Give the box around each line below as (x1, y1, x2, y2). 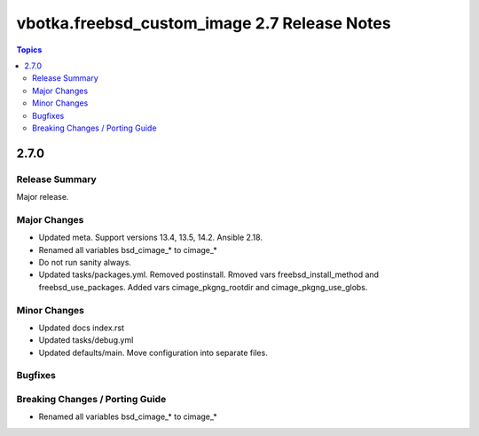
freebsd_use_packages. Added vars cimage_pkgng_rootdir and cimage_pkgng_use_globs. (38, 281, 368, 292)
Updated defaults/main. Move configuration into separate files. (38, 347, 268, 358)
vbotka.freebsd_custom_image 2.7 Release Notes (16, 13, 391, 33)
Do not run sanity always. (38, 257, 132, 267)
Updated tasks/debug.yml (38, 335, 134, 345)
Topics (16, 44, 43, 55)
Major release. (16, 192, 69, 202)
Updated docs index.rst (38, 322, 124, 333)
